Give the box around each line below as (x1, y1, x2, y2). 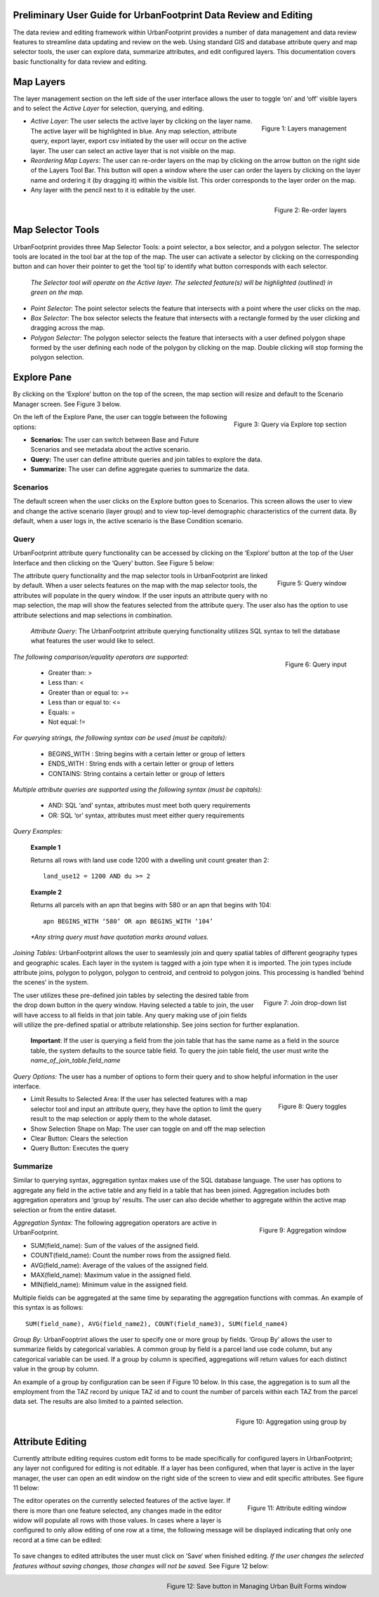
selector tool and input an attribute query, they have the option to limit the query (30, 1105, 262, 1113)
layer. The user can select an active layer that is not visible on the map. (30, 146, 236, 155)
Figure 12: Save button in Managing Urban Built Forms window (166, 1582, 347, 1590)
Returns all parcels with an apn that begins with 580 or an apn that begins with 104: (30, 901, 272, 909)
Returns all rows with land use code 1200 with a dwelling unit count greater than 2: (30, 855, 270, 864)
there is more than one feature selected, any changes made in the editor (13, 1506, 222, 1515)
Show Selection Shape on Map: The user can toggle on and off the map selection (30, 1124, 266, 1133)
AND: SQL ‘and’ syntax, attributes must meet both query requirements (48, 801, 251, 810)
